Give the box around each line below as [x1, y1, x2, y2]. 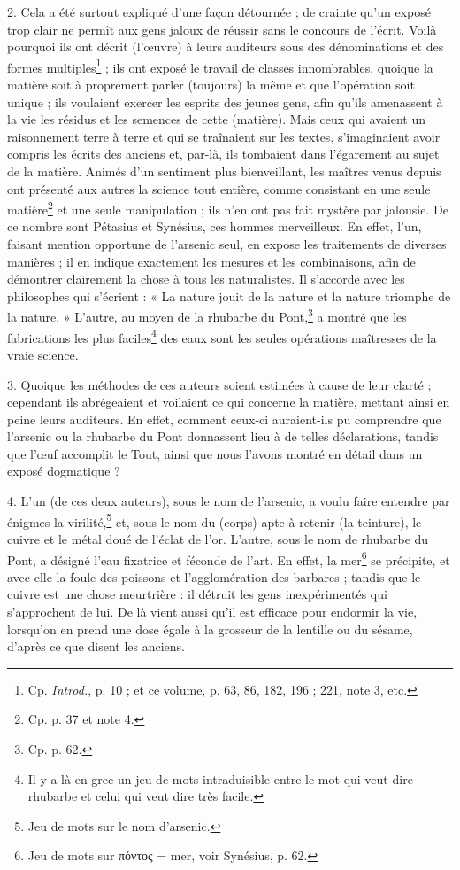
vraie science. [7, 345, 79, 363]
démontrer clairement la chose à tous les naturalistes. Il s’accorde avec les [7, 269, 405, 288]
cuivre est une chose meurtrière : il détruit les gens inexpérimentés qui [7, 585, 387, 603]
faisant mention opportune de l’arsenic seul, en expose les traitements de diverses [7, 235, 447, 253]
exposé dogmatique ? [7, 462, 120, 480]
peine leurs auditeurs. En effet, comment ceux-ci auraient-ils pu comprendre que [7, 409, 441, 428]
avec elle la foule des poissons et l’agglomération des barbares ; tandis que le [7, 567, 421, 586]
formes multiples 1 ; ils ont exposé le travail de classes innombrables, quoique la [7, 55, 433, 76]
